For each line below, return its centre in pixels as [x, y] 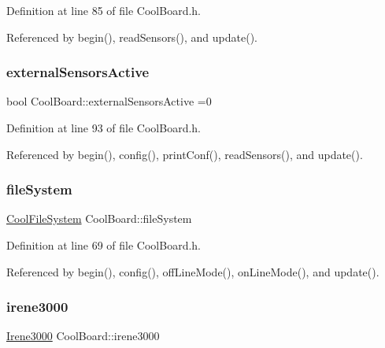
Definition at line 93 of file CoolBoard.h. [104, 128]
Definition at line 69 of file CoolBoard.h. [104, 245]
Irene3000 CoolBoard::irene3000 [83, 336]
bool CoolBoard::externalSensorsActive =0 [109, 101]
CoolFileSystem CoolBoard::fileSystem [99, 218]
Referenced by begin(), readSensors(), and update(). [132, 37]
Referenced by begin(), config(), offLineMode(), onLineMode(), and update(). [193, 271]
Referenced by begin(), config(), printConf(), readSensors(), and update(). [185, 154]
